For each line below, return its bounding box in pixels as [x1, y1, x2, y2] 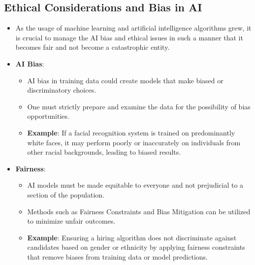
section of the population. [27, 189, 105, 199]
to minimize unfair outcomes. [27, 216, 116, 226]
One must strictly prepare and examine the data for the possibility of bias [27, 101, 251, 111]
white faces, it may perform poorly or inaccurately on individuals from [27, 137, 241, 147]
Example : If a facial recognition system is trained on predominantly [27, 127, 235, 137]
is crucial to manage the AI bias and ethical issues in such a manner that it [15, 32, 243, 42]
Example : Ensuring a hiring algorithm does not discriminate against [27, 232, 237, 242]
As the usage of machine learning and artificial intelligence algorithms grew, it [15, 23, 252, 33]
